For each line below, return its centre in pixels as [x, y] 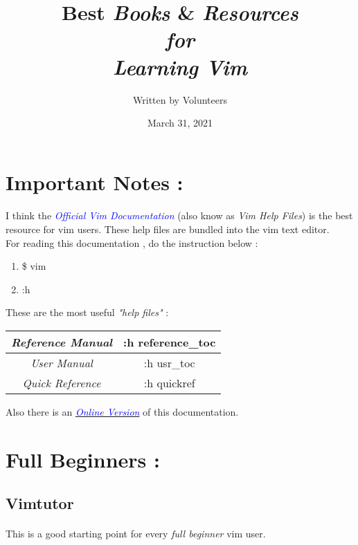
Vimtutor [40, 503]
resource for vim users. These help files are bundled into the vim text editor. [168, 229]
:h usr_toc [169, 363]
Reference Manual [62, 342]
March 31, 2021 [180, 123]
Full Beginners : [83, 459]
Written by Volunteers [180, 99]
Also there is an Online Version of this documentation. [122, 412]
